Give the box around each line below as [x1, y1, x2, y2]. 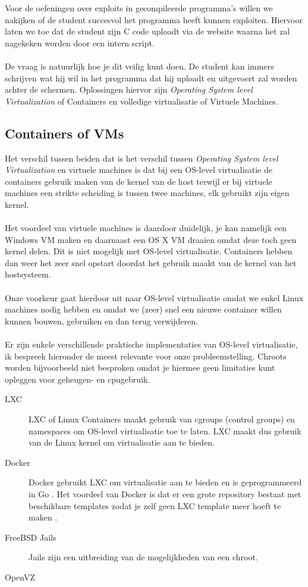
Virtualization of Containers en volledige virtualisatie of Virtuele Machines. [5, 94, 278, 107]
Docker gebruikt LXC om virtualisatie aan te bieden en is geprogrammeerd [29, 476, 302, 488]
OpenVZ [5, 570, 35, 583]
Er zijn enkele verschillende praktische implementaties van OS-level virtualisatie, [5, 338, 298, 351]
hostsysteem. [5, 268, 51, 280]
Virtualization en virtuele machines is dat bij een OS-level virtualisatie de [5, 163, 272, 176]
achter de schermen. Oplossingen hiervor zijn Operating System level [5, 83, 253, 96]
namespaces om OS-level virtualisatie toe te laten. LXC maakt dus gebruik [29, 424, 301, 437]
